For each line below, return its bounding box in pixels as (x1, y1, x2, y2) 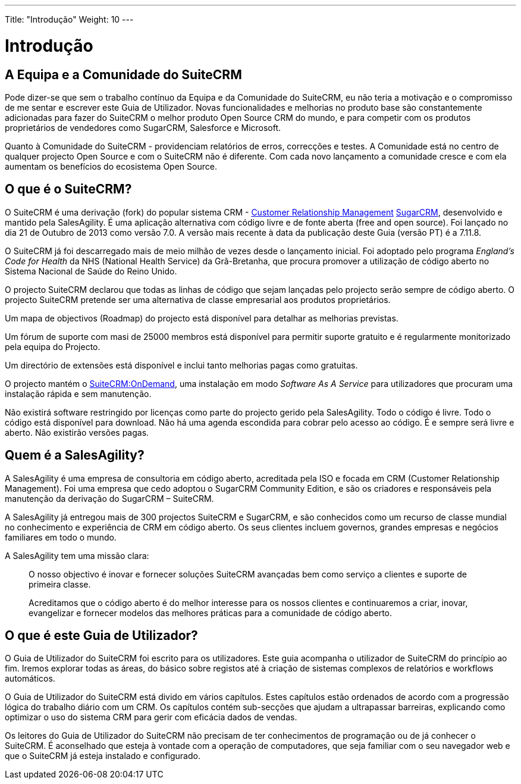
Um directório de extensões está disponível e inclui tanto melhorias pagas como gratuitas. (5, 360, 358, 370)
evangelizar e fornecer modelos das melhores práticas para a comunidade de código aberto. (29, 607, 393, 618)
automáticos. (5, 673, 55, 684)
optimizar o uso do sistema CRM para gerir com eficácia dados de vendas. (5, 712, 297, 723)
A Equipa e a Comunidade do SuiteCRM (5, 67, 242, 82)
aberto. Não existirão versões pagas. (5, 427, 149, 438)
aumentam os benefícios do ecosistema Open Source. (5, 161, 217, 171)
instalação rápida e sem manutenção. (5, 388, 152, 399)
